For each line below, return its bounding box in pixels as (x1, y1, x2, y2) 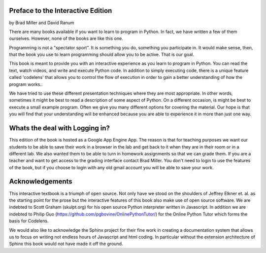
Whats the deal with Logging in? (9, 124, 110, 133)
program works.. (9, 81, 43, 87)
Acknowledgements (9, 178, 72, 186)
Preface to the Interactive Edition (9, 6, 112, 15)
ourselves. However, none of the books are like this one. (9, 36, 123, 41)
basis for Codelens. (9, 218, 49, 224)
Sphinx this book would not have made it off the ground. (9, 241, 123, 247)
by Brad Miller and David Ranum (9, 20, 74, 26)
